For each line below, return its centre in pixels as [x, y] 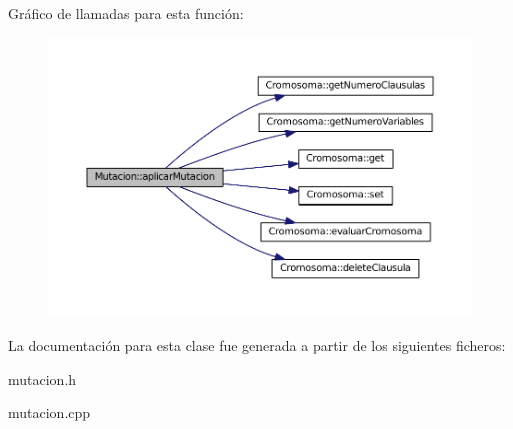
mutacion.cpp [49, 412]
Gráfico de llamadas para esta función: [126, 13]
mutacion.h [42, 378]
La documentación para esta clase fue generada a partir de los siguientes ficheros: [257, 344]
